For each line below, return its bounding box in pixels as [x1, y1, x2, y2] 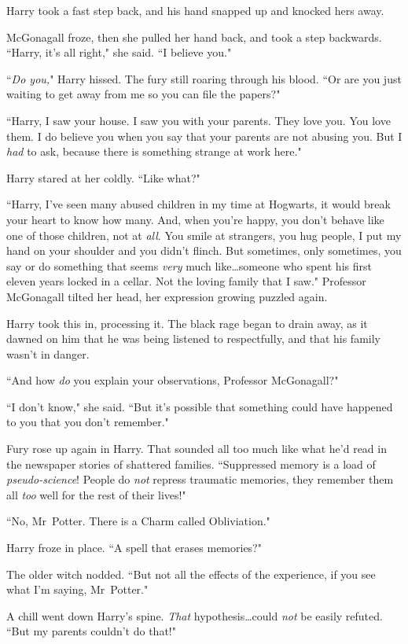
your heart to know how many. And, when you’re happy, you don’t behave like [6, 211, 384, 227]
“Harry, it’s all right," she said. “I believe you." [6, 44, 232, 61]
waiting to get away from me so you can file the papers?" [6, 86, 281, 102]
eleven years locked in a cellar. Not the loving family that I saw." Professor [6, 273, 366, 289]
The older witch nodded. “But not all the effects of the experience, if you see [6, 565, 376, 582]
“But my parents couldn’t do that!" [6, 623, 176, 639]
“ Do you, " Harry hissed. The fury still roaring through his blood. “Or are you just [6, 70, 402, 86]
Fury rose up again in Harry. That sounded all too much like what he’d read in [6, 440, 387, 457]
